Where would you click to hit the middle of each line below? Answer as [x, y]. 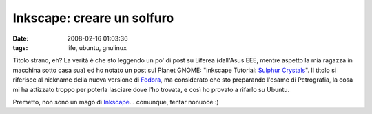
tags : [20, 47]
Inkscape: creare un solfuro [93, 18]
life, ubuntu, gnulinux [97, 47]
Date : [21, 38]
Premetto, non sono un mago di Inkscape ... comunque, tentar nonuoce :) [116, 102]
